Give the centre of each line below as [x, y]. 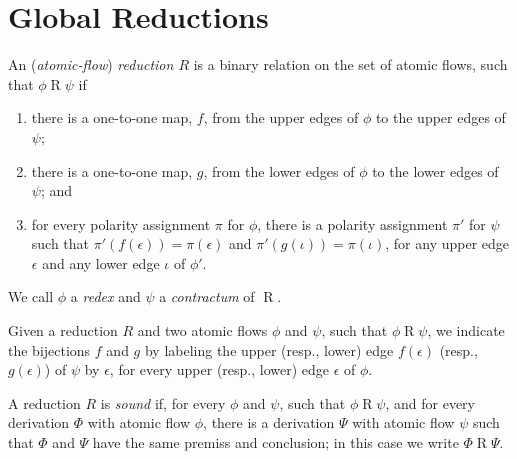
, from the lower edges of [279, 170]
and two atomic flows [202, 330]
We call [31, 296]
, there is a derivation [269, 422]
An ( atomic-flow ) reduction [91, 64]
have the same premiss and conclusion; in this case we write [275, 442]
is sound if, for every [163, 402]
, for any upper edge [447, 243]
